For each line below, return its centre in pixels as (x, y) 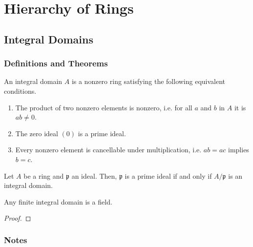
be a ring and (44, 175)
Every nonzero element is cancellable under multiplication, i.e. (108, 150)
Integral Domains (49, 39)
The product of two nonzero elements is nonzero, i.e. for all (104, 107)
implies (239, 150)
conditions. (20, 91)
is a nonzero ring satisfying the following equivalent (148, 81)
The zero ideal (37, 133)
